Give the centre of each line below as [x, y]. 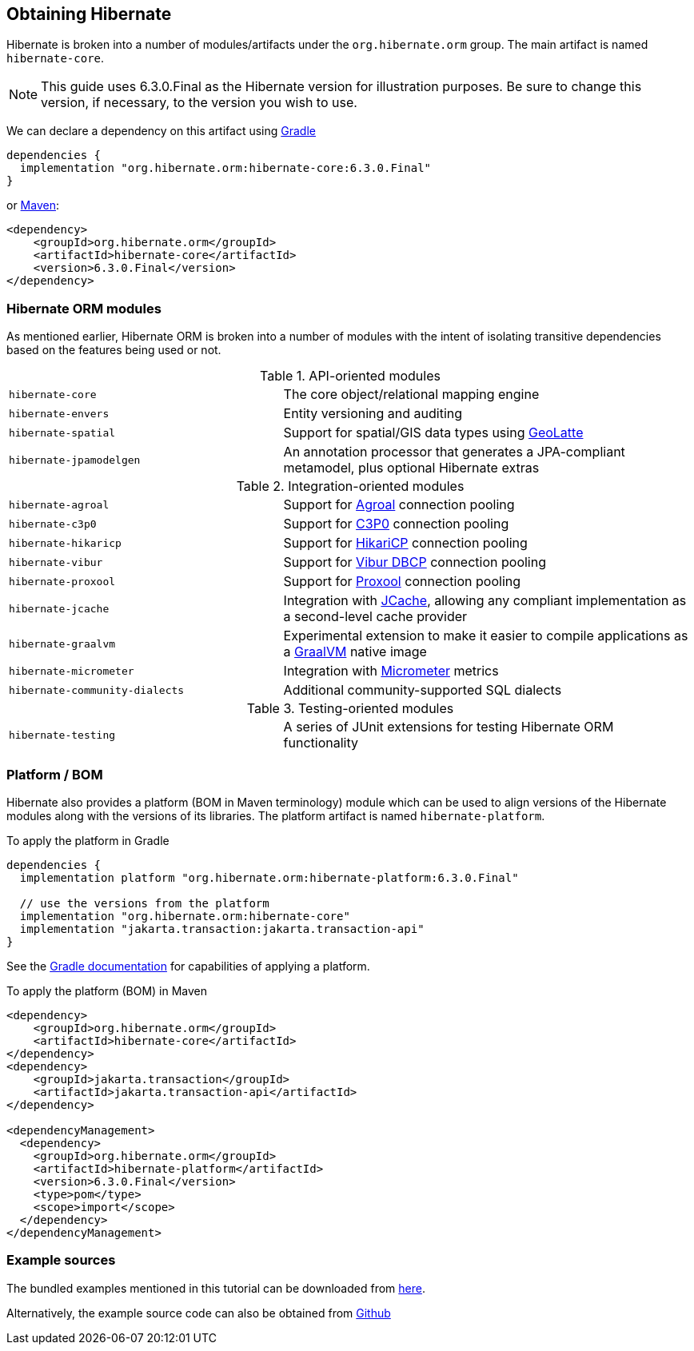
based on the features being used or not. [114, 350]
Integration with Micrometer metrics [391, 671]
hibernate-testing [62, 735]
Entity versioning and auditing [373, 414]
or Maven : [33, 205]
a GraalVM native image [355, 652]
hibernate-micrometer [72, 671]
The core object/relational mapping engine [411, 395]
